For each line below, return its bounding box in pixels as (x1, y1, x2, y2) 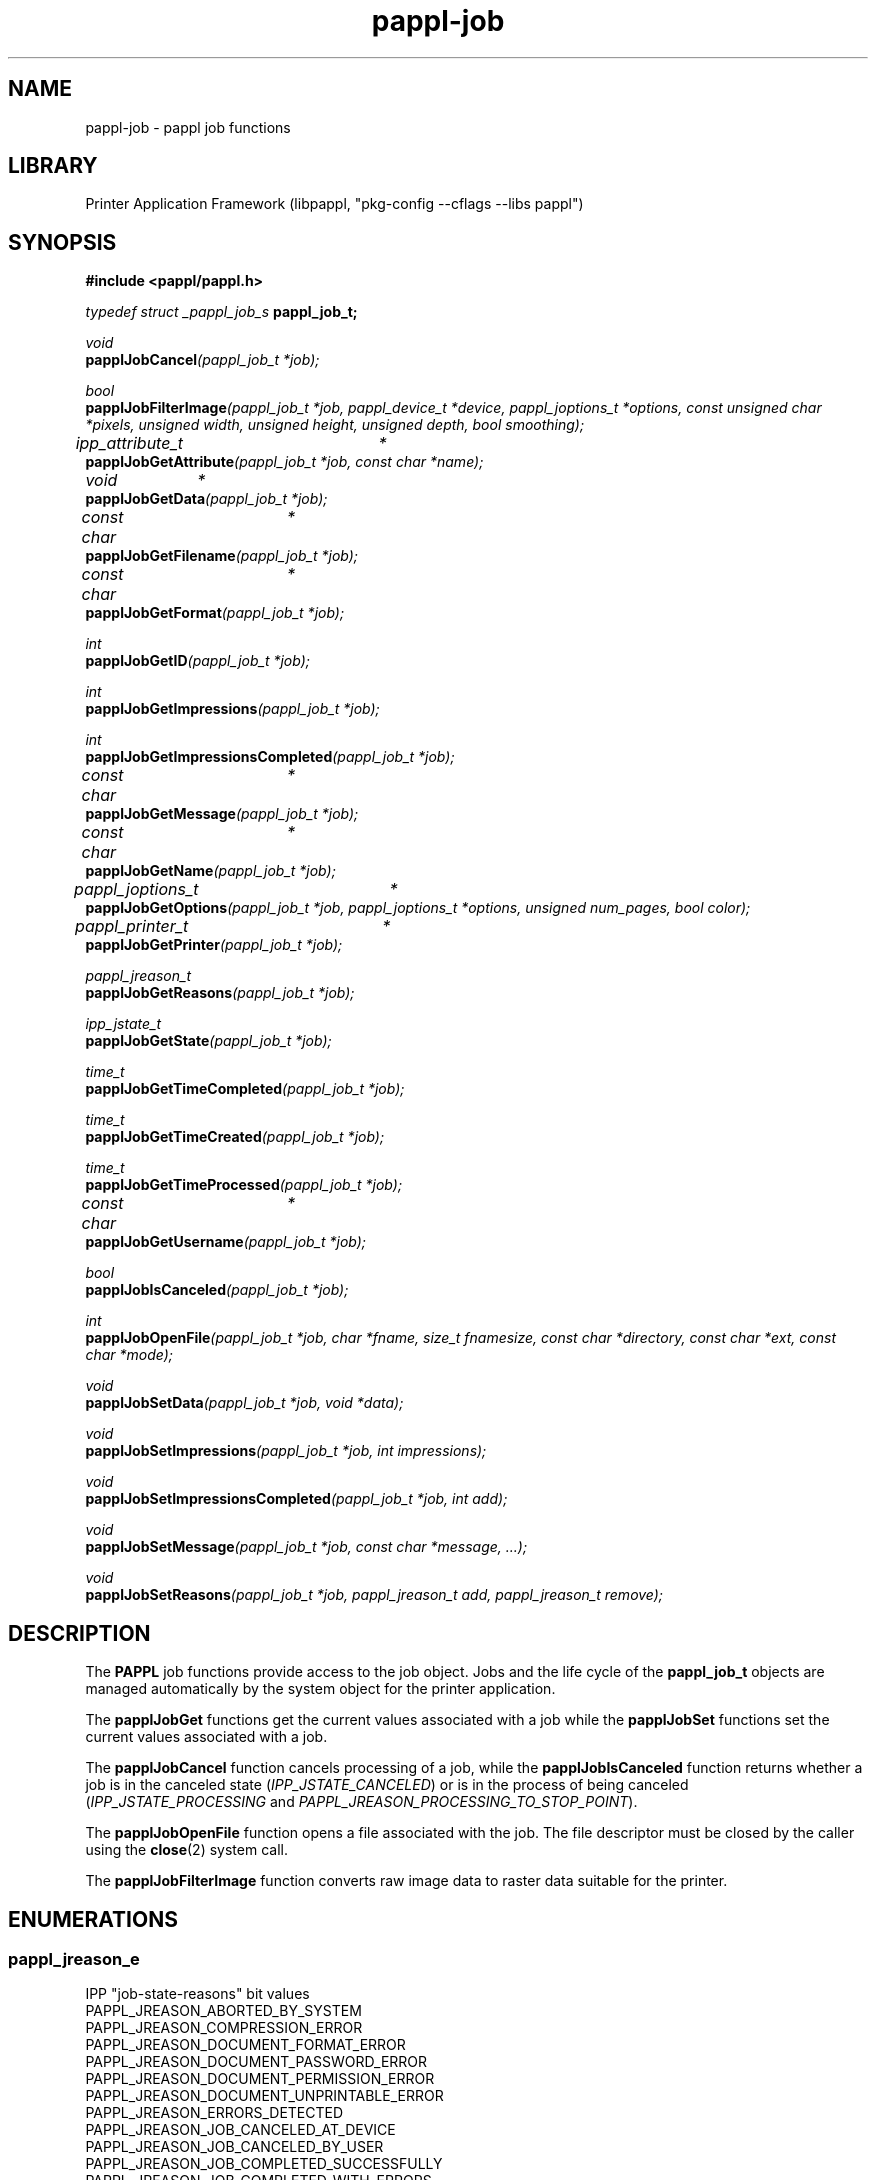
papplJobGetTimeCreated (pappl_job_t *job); (85, 1128, 385, 1146)
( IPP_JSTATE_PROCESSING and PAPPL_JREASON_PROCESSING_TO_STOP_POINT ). (85, 1793, 638, 1811)
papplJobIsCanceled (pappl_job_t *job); (85, 1281, 349, 1299)
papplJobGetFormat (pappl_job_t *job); (85, 604, 345, 622)
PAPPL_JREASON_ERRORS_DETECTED (85, 2104, 344, 2122)
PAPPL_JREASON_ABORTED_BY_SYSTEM (85, 2002, 362, 2020)
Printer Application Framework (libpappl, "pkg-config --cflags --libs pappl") (85, 195, 584, 213)
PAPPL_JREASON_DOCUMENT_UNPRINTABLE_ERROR (85, 2087, 444, 2105)
